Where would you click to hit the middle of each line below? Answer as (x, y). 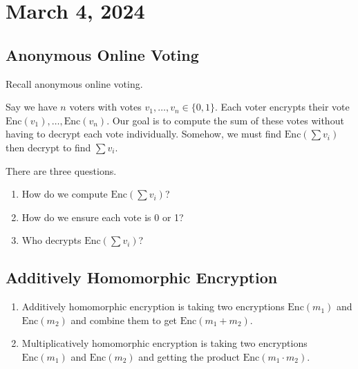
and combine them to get (124, 320)
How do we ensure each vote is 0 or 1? (103, 217)
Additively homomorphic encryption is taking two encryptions (153, 306)
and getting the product (189, 356)
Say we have (31, 107)
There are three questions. (61, 170)
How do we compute (65, 194)
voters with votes (105, 107)
